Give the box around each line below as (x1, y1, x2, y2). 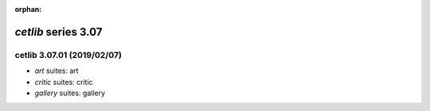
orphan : (14, 5, 42, 13)
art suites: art (34, 66, 79, 75)
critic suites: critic (34, 77, 93, 86)
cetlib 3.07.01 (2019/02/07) (14, 49, 123, 60)
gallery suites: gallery (34, 88, 106, 98)
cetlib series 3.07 (14, 25, 103, 39)
